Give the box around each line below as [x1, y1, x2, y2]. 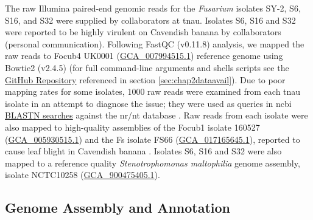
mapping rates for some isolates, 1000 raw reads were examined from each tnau [5, 85, 301, 98]
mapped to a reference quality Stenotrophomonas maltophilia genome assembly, [5, 156, 300, 169]
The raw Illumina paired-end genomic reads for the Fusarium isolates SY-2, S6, [5, 2, 301, 14]
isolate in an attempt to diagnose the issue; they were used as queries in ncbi [5, 97, 292, 109]
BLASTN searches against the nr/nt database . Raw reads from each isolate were [5, 109, 308, 122]
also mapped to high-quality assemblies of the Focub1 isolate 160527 [5, 120, 260, 133]
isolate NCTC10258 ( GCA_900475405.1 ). [5, 168, 160, 181]
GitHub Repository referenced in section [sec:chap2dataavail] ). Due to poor [5, 73, 286, 86]
